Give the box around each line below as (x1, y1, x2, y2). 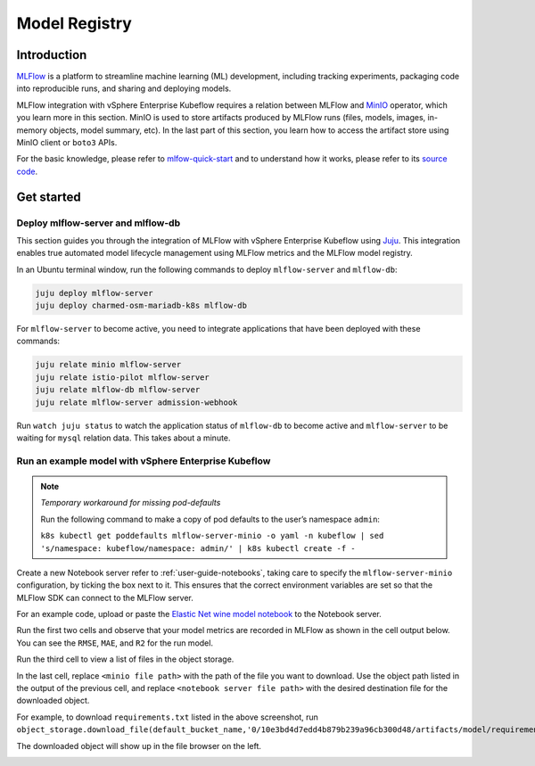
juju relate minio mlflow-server (35, 359, 182, 370)
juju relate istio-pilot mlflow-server (35, 372, 210, 383)
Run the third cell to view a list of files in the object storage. (16, 654, 235, 664)
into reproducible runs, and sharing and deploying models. (16, 83, 232, 94)
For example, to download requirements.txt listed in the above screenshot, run (16, 712, 318, 722)
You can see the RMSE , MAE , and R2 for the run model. (16, 638, 214, 648)
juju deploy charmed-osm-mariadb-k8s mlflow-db (35, 301, 247, 311)
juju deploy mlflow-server (35, 288, 153, 298)
